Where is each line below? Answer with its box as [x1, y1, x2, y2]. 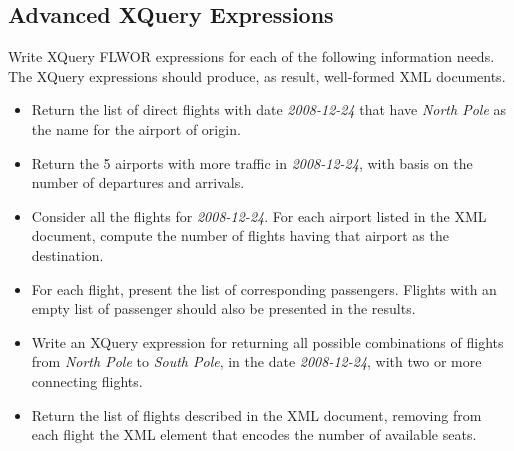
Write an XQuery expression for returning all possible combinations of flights [31, 331, 504, 352]
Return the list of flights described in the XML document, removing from [31, 404, 482, 425]
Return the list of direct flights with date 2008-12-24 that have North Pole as [31, 99, 507, 120]
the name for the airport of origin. [31, 118, 241, 139]
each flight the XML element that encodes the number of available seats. [31, 424, 477, 445]
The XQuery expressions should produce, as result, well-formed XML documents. [8, 65, 506, 86]
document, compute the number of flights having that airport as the [31, 225, 449, 246]
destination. [31, 244, 104, 265]
